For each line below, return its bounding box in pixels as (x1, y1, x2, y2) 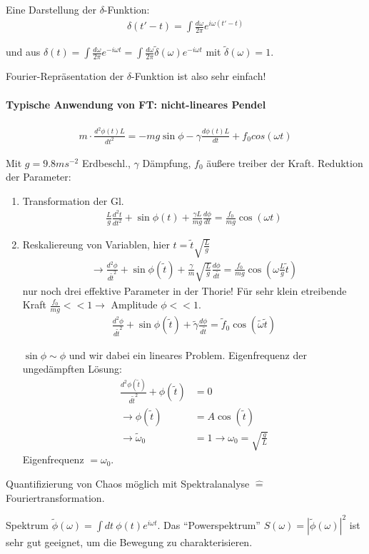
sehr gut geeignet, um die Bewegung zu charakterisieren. (6, 534, 253, 549)
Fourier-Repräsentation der (6, 69, 124, 84)
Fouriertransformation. (6, 490, 105, 505)
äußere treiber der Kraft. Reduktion (206, 155, 363, 170)
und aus (6, 44, 41, 59)
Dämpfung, (142, 155, 191, 170)
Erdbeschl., (81, 155, 131, 170)
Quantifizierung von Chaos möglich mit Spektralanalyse (6, 475, 250, 490)
